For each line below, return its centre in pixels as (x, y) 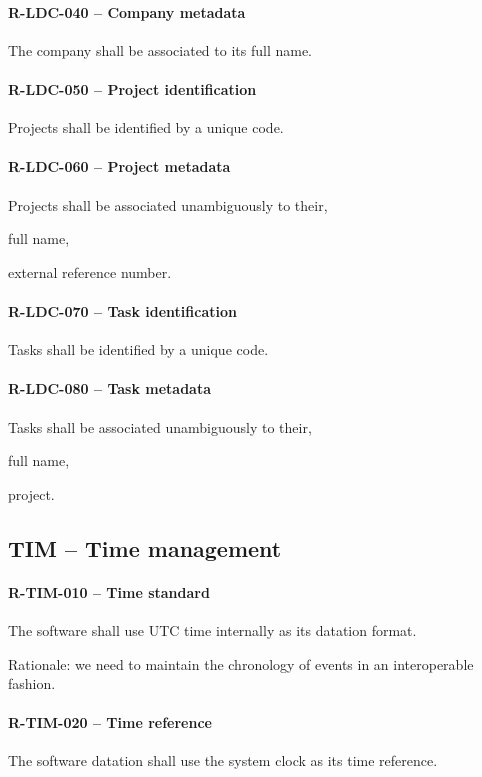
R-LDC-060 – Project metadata (119, 166)
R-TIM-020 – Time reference (110, 722)
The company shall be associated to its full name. (160, 49)
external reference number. (90, 271)
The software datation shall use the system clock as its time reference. (223, 760)
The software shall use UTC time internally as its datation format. (212, 629)
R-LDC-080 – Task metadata (110, 388)
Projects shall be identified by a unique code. (146, 127)
